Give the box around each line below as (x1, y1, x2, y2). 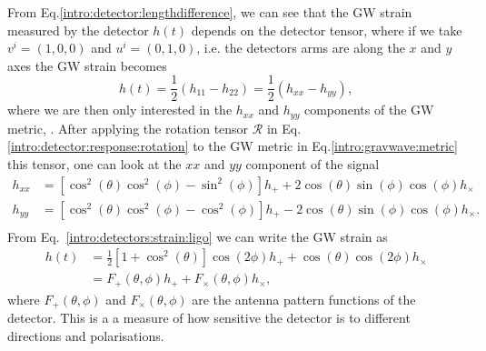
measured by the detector (7, 20, 149, 39)
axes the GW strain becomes (7, 55, 167, 75)
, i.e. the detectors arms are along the (196, 38, 405, 57)
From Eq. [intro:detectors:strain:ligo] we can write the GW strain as (7, 226, 388, 246)
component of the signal (245, 155, 380, 174)
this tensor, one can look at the (7, 155, 182, 174)
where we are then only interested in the (7, 100, 233, 119)
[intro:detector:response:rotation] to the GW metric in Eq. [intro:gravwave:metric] (7, 136, 458, 155)
